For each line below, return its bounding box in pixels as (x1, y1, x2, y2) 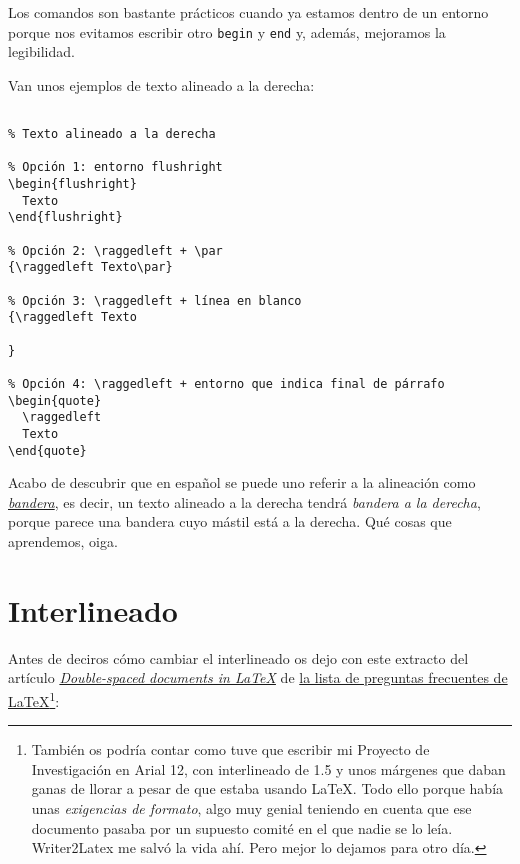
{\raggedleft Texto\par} (8, 260, 173, 275)
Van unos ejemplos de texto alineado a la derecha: (8, 74, 315, 95)
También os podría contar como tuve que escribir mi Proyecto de (31, 739, 430, 760)
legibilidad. (8, 41, 75, 62)
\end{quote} (8, 443, 87, 458)
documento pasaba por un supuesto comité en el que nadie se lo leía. (31, 817, 453, 838)
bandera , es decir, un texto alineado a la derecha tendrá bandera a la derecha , (8, 491, 481, 512)
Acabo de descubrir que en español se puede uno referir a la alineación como (8, 472, 476, 493)
